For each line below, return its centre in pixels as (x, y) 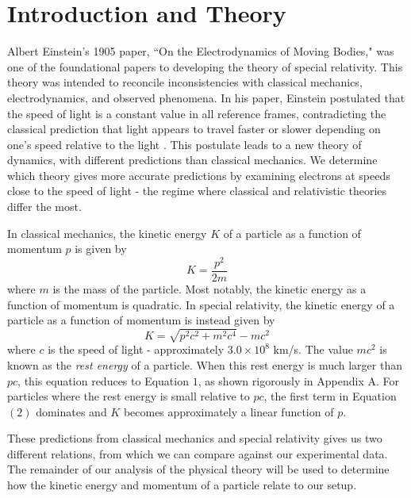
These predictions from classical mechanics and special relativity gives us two (195, 438)
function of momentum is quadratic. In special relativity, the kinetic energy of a (201, 304)
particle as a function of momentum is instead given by (141, 320)
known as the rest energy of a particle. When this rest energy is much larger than (205, 364)
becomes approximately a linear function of (229, 411)
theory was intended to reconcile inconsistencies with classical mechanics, (185, 82)
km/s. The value (313, 349)
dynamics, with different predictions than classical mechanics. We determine (192, 160)
